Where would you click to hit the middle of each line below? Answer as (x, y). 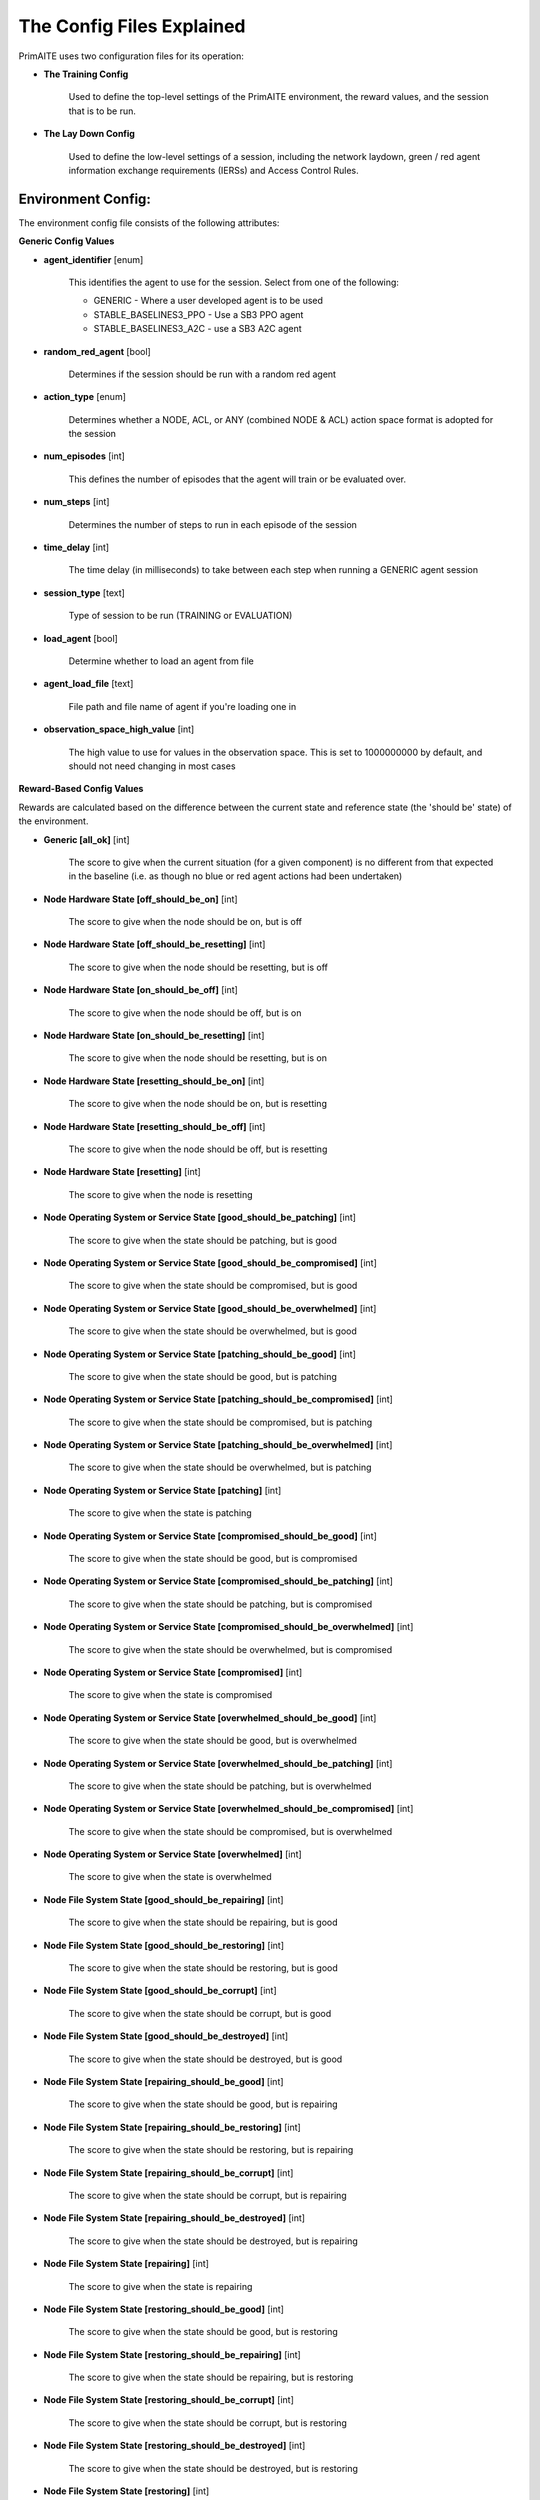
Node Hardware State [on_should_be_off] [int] (141, 990)
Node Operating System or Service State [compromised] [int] (173, 1672)
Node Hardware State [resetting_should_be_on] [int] (154, 1081)
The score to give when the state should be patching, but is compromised (220, 1604)
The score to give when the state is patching (160, 1513)
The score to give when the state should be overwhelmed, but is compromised (230, 1649)
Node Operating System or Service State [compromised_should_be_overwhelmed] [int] (228, 1627)
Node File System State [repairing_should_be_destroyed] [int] (174, 2218)
